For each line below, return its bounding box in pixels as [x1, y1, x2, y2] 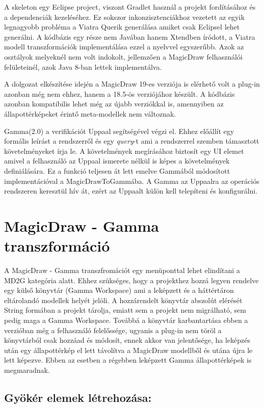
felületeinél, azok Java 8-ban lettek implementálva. [4, 61, 162, 72]
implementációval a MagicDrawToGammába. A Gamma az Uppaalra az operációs [4, 175, 259, 186]
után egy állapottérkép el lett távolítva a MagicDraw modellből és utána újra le [4, 344, 253, 355]
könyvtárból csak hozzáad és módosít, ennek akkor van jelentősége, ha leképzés [4, 335, 251, 345]
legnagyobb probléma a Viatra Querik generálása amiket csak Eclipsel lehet [4, 21, 240, 32]
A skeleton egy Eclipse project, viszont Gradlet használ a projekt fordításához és [4, 2, 256, 12]
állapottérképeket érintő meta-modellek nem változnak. [4, 108, 176, 119]
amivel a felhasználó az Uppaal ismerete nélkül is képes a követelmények [4, 155, 230, 166]
